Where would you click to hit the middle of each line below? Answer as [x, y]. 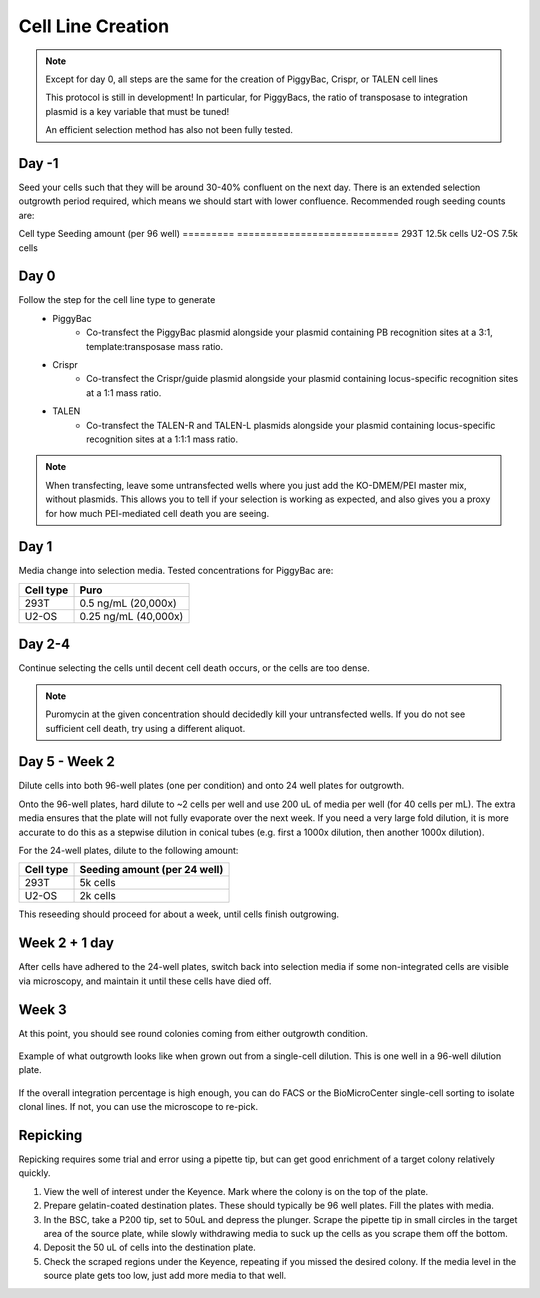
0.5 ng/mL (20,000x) [128, 603]
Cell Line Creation [94, 26]
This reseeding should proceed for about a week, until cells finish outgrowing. [179, 914]
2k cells [98, 896]
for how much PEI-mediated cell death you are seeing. [157, 513]
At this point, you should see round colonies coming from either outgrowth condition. [193, 1033]
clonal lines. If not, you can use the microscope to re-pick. [138, 1107]
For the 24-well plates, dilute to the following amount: [128, 851]
